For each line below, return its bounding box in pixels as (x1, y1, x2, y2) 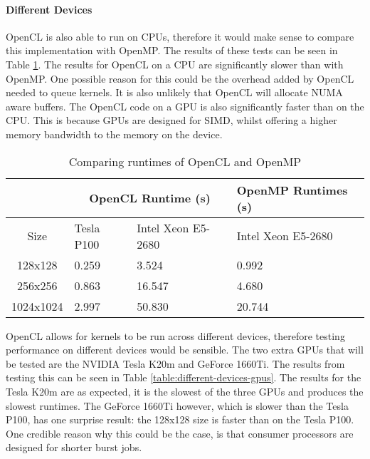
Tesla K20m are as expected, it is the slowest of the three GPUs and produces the (6, 383, 364, 398)
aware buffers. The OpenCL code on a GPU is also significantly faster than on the (6, 98, 364, 113)
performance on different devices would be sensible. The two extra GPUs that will (6, 342, 364, 357)
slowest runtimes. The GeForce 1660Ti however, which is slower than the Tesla (6, 398, 349, 413)
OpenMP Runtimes (236, 181, 348, 198)
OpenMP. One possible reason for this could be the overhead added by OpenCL (6, 71, 354, 86)
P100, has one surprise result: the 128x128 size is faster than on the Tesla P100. (6, 412, 354, 427)
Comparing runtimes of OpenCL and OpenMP (68, 153, 302, 170)
